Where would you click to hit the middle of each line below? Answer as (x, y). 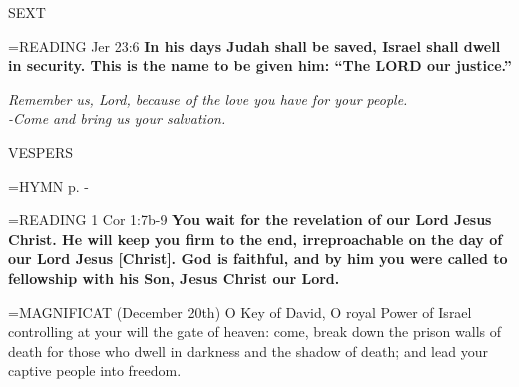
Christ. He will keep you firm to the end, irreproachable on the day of (255, 238)
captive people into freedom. (95, 370)
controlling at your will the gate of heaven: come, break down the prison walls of (255, 331)
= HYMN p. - (48, 185)
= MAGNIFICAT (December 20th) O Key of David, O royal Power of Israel (240, 311)
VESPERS (40, 151)
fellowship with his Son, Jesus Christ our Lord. (174, 277)
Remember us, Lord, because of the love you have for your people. (208, 98)
